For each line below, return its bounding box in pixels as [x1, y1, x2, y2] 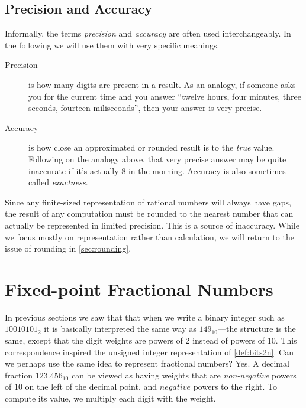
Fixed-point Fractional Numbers [5, 276, 273, 301]
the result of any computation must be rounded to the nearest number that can [5, 207, 294, 220]
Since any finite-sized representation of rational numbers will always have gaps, [5, 195, 291, 208]
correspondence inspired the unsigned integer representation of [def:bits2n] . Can [5, 345, 294, 358]
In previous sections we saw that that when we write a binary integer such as [5, 311, 285, 323]
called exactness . [28, 176, 88, 188]
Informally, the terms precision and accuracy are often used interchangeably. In [5, 27, 291, 40]
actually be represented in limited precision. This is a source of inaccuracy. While [5, 218, 299, 231]
